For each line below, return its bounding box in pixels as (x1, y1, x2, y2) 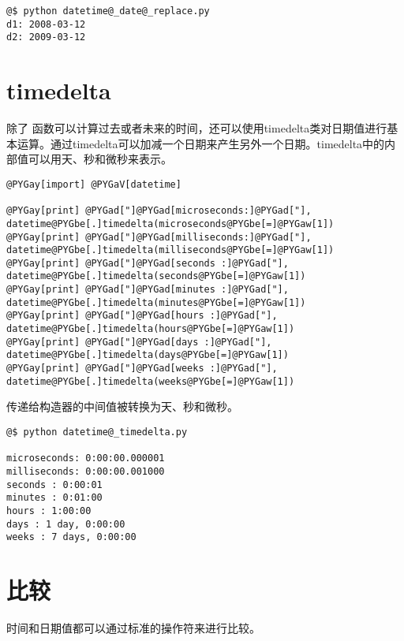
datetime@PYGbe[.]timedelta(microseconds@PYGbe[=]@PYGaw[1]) (6, 218, 335, 229)
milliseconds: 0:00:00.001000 (6, 465, 165, 477)
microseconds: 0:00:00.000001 (6, 453, 165, 464)
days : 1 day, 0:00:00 (6, 518, 125, 530)
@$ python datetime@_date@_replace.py (6, 6, 210, 17)
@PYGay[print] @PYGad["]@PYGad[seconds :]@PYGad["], (6, 257, 289, 269)
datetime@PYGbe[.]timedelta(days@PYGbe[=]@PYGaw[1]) (6, 349, 289, 361)
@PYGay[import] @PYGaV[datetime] (6, 178, 181, 190)
